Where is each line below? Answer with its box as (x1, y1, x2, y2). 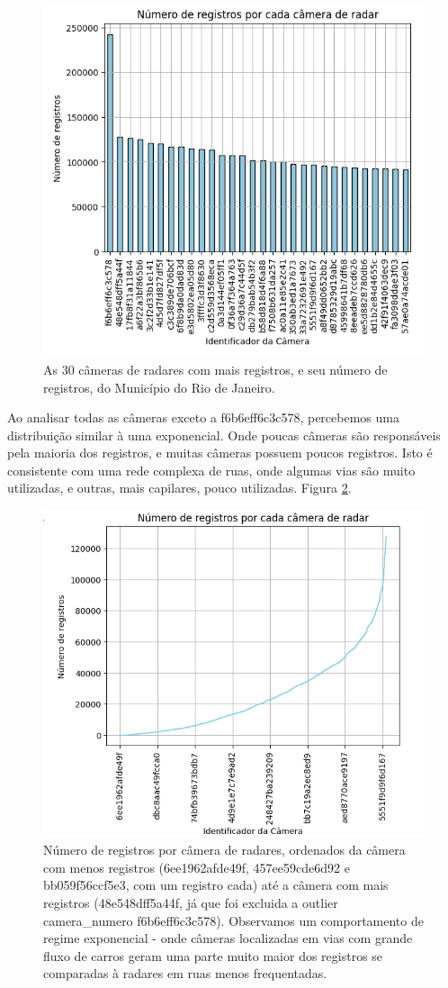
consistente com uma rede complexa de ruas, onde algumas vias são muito (7, 460, 416, 479)
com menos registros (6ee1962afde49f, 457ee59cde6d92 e (43, 857, 350, 876)
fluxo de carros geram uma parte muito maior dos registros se (43, 946, 383, 965)
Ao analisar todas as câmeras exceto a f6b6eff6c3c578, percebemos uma (7, 408, 399, 427)
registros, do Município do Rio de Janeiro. (43, 377, 275, 396)
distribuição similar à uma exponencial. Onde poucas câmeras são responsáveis (7, 425, 441, 444)
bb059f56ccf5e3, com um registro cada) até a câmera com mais (43, 875, 389, 894)
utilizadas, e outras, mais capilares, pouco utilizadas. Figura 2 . (7, 478, 352, 497)
